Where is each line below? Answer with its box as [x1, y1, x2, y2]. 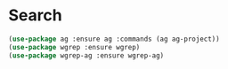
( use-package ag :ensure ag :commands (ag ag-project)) [8, 34, 220, 43]
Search [8, 5, 63, 26]
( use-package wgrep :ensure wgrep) [8, 42, 141, 51]
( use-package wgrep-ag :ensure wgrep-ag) [8, 50, 165, 60]
